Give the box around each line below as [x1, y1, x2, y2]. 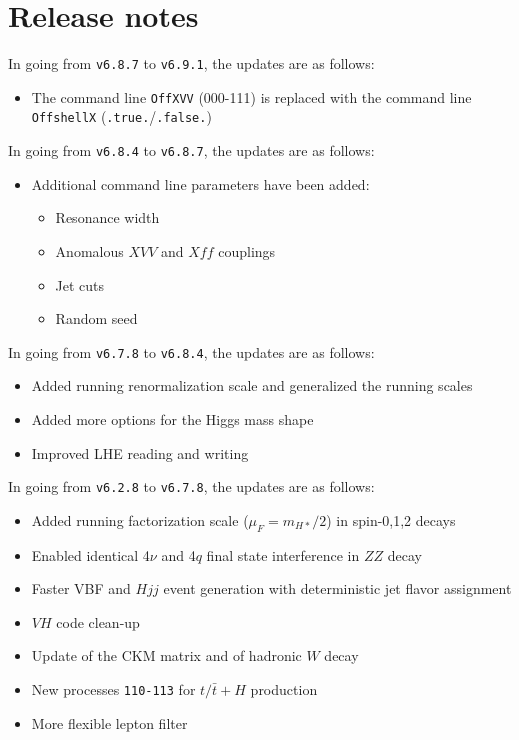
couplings [218, 240, 276, 261]
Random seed [55, 308, 138, 329]
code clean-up [56, 611, 140, 632]
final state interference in [206, 544, 360, 565]
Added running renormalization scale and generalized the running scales [31, 375, 473, 396]
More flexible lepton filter [31, 712, 188, 733]
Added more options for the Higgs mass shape [31, 408, 314, 429]
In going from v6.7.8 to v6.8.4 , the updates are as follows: [8, 341, 375, 362]
